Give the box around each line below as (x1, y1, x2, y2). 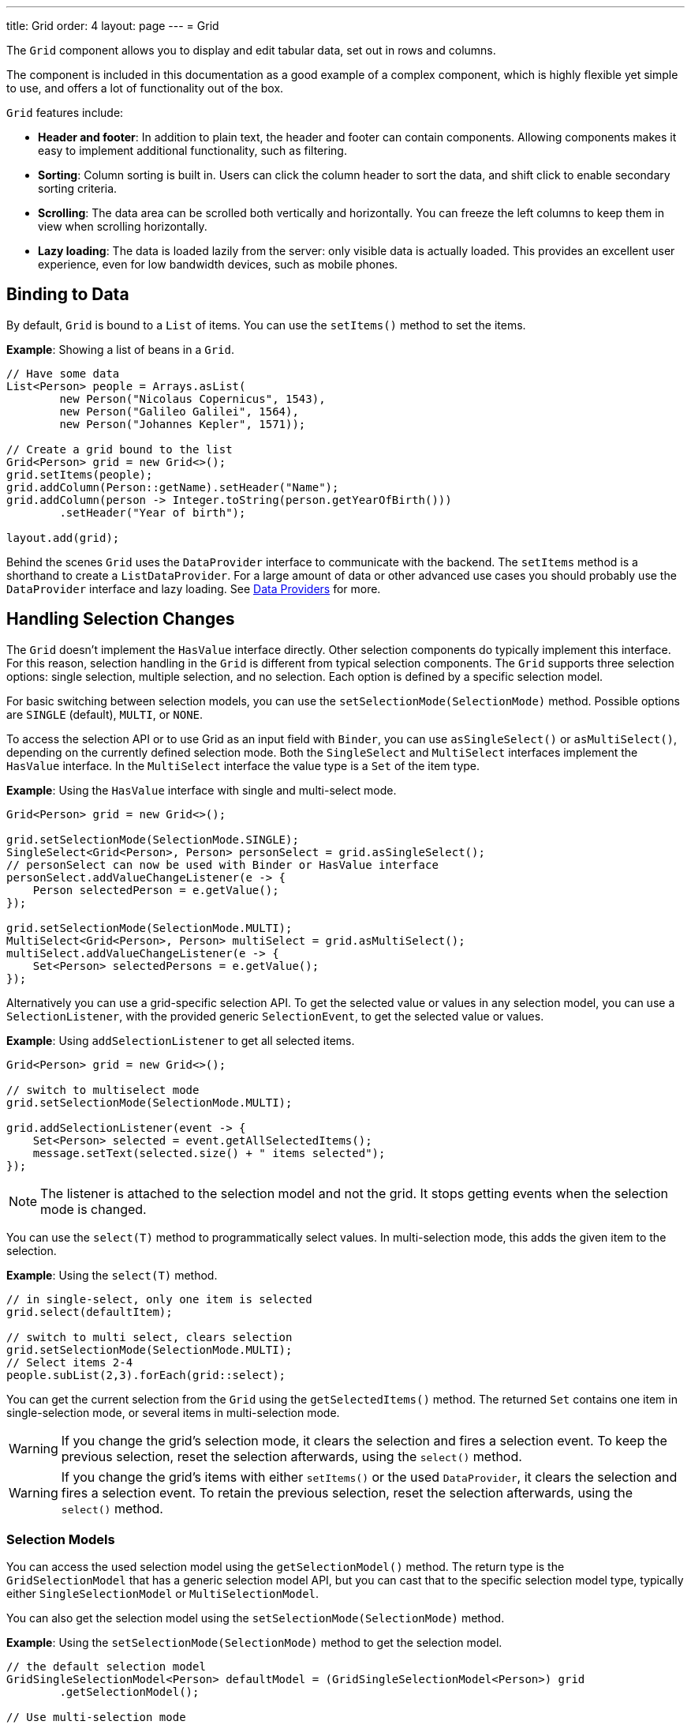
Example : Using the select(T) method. (6, 1268, 218, 1282)
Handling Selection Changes (6, 609, 235, 629)
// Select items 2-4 (6, 1355, 133, 1369)
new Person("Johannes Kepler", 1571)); (59, 417, 306, 430)
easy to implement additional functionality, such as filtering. (38, 144, 347, 157)
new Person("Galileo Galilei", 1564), (59, 404, 299, 418)
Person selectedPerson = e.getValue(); (32, 883, 279, 896)
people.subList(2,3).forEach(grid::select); (6, 1368, 286, 1381)
